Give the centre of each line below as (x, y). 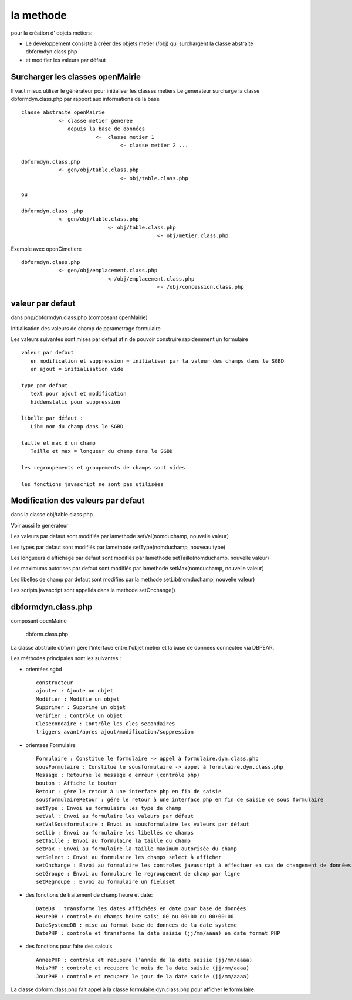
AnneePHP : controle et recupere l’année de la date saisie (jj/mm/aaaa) (144, 960)
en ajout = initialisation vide (77, 369)
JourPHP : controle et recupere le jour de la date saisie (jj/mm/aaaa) (143, 976)
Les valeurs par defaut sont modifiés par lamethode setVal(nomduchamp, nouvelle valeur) (120, 536)
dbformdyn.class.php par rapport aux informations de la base (85, 99)
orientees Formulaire (50, 745)
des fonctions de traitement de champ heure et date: (89, 895)
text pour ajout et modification (78, 394)
